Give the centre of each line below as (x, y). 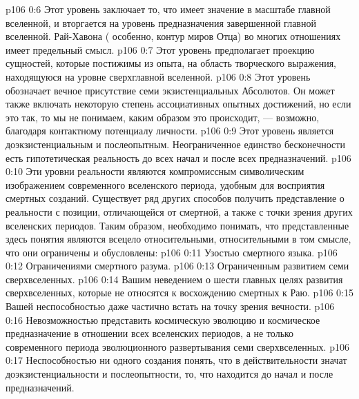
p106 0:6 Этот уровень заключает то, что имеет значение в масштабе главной (168, 9)
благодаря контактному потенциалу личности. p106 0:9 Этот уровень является (170, 131)
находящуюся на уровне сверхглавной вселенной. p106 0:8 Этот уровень (158, 76)
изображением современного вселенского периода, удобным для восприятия (165, 184)
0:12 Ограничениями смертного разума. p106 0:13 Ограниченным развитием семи (177, 266)
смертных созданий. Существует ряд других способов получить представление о (175, 198)
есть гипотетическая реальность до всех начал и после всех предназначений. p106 (178, 157)
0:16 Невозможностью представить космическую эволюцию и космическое (163, 319)
